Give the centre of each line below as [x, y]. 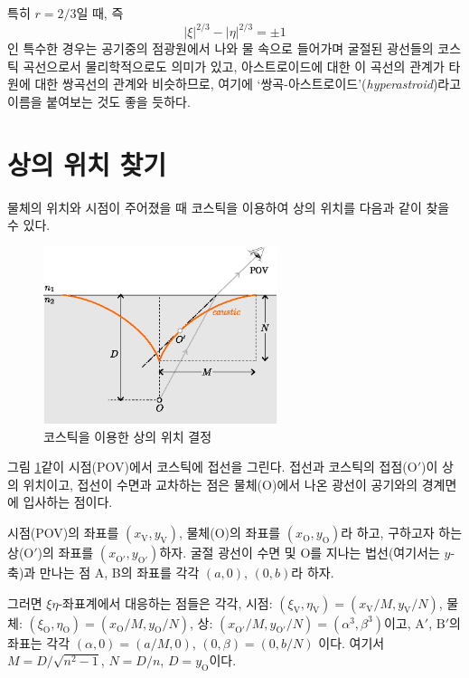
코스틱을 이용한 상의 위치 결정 [128, 436]
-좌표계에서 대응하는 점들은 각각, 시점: [165, 602]
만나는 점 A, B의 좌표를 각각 [119, 573]
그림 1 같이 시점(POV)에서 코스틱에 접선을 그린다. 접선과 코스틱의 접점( [207, 467]
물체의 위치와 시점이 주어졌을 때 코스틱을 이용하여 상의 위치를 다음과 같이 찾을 [229, 207]
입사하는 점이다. [68, 502]
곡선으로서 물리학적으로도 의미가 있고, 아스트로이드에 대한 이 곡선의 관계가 [234, 66]
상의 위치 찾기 [87, 163]
